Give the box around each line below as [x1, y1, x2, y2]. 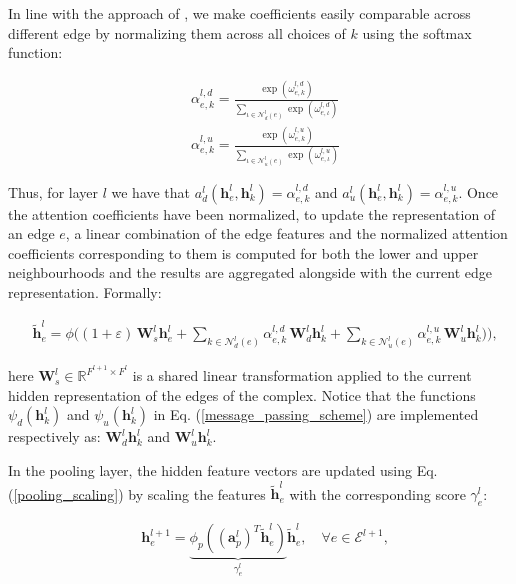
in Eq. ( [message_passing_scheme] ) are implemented [153, 404, 479, 425]
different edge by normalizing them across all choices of [8, 22, 346, 43]
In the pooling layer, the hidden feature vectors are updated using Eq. [8, 460, 438, 481]
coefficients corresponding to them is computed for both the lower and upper [8, 242, 479, 263]
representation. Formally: [8, 282, 162, 303]
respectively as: [8, 426, 101, 447]
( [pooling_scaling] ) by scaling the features [8, 483, 266, 504]
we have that [111, 181, 191, 202]
